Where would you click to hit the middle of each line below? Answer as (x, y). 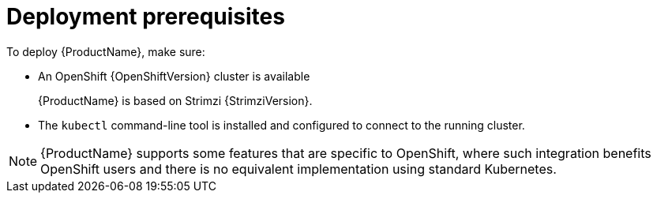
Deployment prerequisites (146, 17)
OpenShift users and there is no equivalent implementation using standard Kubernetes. (298, 169)
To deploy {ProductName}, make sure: (106, 51)
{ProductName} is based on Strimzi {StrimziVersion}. (175, 100)
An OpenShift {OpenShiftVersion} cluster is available (174, 76)
